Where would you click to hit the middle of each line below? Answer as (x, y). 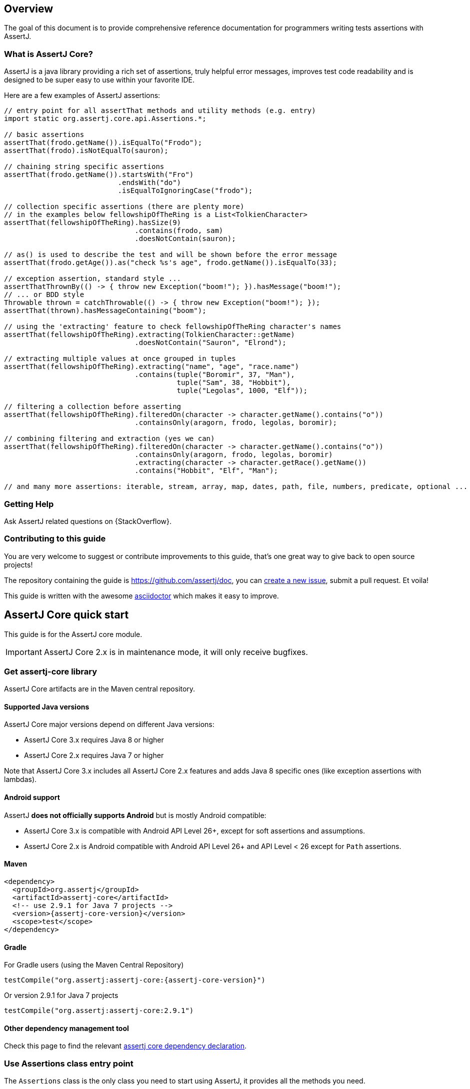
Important (24, 652)
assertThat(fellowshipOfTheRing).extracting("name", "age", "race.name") (152, 367)
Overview (29, 9)
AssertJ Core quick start (66, 615)
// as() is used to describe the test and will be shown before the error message (170, 255)
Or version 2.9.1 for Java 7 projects (61, 995)
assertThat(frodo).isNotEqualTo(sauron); (86, 151)
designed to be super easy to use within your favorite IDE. (99, 80)
